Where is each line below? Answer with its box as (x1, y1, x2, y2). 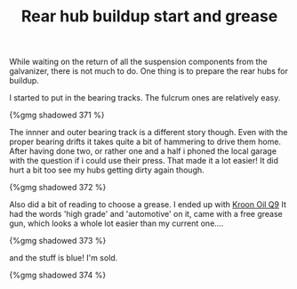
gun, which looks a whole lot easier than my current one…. (9, 218, 224, 229)
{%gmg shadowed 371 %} (9, 109, 105, 121)
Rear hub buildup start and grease (20, 6, 278, 27)
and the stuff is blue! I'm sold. (9, 253, 118, 263)
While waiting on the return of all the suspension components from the (9, 56, 269, 68)
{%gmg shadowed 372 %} (9, 182, 107, 193)
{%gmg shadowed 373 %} (9, 236, 107, 246)
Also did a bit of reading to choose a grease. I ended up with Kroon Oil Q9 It (9, 199, 286, 210)
